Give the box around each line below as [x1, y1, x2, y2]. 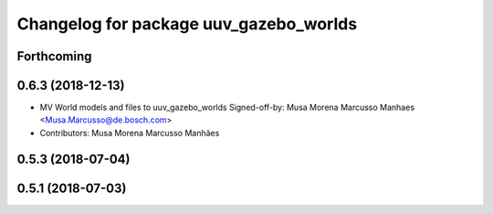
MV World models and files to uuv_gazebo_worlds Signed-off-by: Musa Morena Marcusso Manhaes [39, 102, 415, 113]
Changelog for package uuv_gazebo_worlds [16, 14, 358, 34]
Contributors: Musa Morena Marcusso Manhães [39, 127, 220, 138]
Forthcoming [16, 48, 92, 64]
